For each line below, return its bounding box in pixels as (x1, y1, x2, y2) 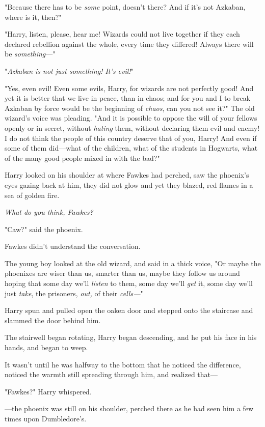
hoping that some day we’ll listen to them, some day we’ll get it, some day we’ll (5, 278, 253, 289)
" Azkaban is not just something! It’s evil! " (5, 65, 134, 76)
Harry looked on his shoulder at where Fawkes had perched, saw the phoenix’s (5, 169, 249, 180)
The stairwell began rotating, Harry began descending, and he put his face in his (5, 332, 257, 343)
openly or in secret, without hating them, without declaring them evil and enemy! (5, 122, 260, 133)
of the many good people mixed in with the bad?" (5, 152, 160, 163)
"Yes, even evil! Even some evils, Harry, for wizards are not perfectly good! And (5, 82, 254, 93)
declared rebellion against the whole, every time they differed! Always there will (5, 38, 254, 49)
